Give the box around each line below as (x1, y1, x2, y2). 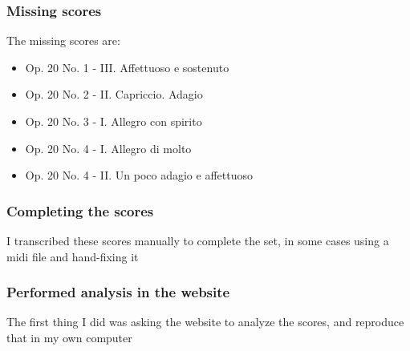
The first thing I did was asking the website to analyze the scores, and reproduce (6, 313, 404, 330)
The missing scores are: (6, 32, 120, 49)
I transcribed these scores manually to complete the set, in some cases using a (6, 232, 389, 248)
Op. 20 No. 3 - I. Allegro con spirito (25, 113, 202, 129)
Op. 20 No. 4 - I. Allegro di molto (25, 139, 192, 156)
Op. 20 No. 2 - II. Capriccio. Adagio (25, 86, 203, 103)
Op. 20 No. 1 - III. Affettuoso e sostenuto (25, 58, 229, 75)
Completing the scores (6, 200, 154, 220)
